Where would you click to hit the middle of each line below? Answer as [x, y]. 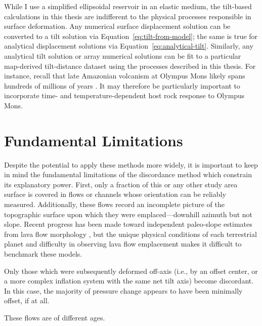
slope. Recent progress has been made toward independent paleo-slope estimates [128, 224]
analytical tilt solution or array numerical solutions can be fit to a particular [123, 55]
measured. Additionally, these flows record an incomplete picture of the [114, 204]
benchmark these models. [43, 254]
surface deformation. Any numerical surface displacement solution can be [117, 26]
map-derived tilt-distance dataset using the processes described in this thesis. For [130, 66]
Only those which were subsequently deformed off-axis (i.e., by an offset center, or [131, 271]
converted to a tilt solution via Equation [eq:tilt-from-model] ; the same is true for [131, 36]
